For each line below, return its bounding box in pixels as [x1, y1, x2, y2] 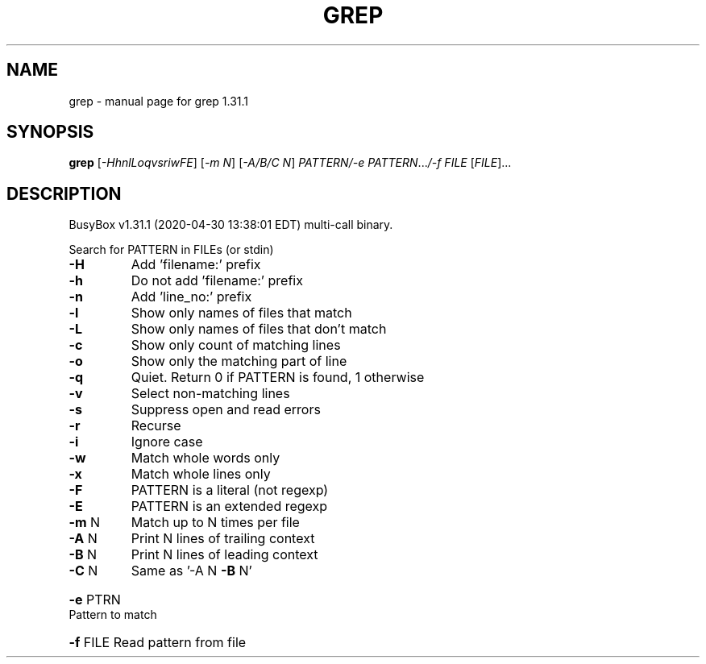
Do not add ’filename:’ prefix [131, 272, 303, 289]
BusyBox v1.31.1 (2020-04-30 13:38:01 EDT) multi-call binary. [69, 218, 393, 232]
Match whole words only [131, 450, 280, 467]
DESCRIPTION [6, 183, 122, 204]
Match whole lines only [131, 466, 271, 483]
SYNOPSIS [6, 122, 94, 143]
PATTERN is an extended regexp [131, 498, 328, 515]
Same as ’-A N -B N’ [131, 562, 252, 579]
